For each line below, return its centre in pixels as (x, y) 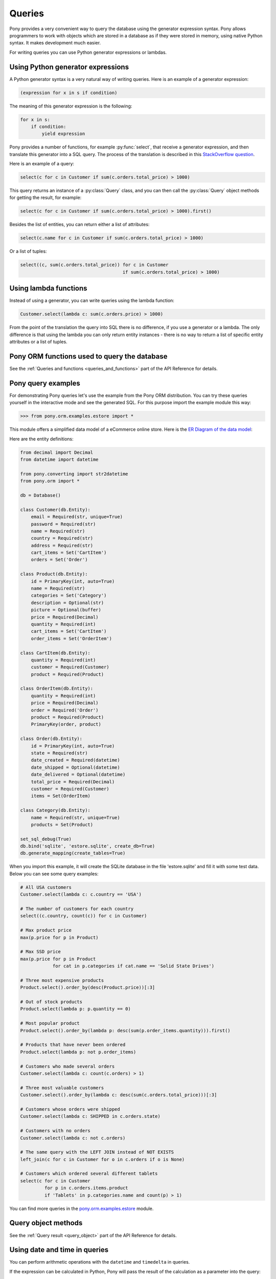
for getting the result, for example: (45, 197)
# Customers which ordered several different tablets (89, 1174)
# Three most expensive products (62, 980)
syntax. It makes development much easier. (55, 43)
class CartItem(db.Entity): (55, 653)
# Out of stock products (51, 1002)
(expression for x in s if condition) (69, 93)
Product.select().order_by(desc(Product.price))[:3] (88, 988)
